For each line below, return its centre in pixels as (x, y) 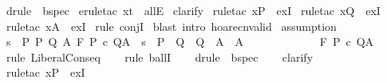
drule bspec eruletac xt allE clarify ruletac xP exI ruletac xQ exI (193, 10)
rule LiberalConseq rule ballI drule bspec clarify (160, 57)
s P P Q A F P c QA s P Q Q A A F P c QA (190, 41)
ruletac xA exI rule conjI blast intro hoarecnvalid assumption (171, 26)
